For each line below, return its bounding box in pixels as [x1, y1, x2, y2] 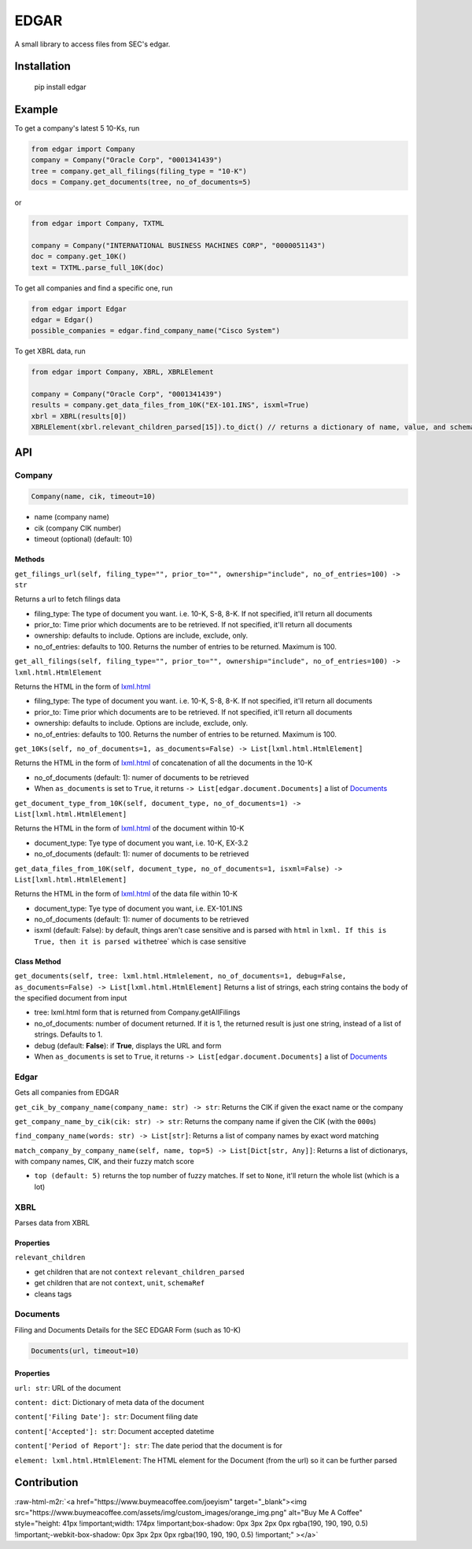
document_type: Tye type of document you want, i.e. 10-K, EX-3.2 [34, 838, 249, 848]
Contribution [14, 1476, 79, 1489]
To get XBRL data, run [14, 346, 86, 356]
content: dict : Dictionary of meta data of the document [14, 1398, 205, 1407]
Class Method [14, 956, 61, 966]
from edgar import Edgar [31, 304, 127, 313]
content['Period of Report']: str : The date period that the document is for [14, 1441, 283, 1451]
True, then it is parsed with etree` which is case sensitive [34, 937, 247, 946]
